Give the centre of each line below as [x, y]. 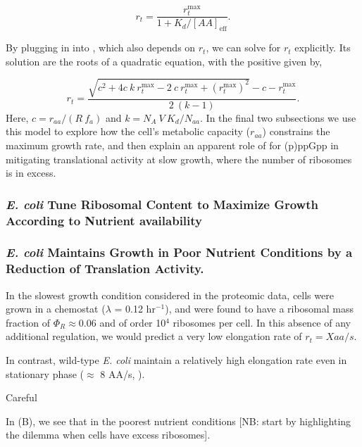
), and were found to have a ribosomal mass [260, 309]
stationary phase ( [45, 373]
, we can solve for [243, 48]
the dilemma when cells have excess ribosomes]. [108, 435]
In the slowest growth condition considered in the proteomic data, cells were [170, 295]
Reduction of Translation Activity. [105, 269]
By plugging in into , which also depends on [101, 48]
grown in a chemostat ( [56, 309]
